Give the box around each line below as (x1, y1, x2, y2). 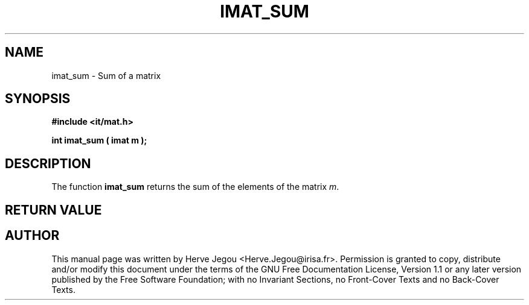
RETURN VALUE (5, 202, 102, 218)
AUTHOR (5, 228, 60, 244)
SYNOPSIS (5, 91, 71, 107)
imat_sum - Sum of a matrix (51, 70, 161, 81)
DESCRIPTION (5, 156, 91, 171)
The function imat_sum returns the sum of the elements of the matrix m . (51, 181, 339, 192)
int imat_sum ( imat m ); (51, 135, 147, 146)
